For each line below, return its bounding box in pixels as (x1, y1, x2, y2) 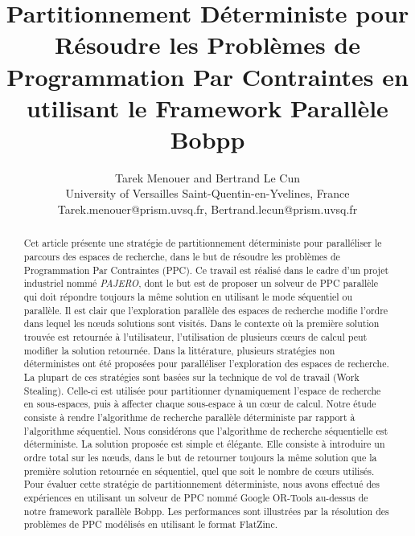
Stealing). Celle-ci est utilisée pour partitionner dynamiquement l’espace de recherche (23, 383, 381, 397)
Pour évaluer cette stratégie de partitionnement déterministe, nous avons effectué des (23, 477, 380, 491)
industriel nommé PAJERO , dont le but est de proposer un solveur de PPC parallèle (23, 276, 379, 290)
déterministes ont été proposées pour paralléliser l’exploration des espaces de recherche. (23, 357, 389, 370)
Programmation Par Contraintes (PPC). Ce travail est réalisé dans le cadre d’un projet (23, 263, 389, 276)
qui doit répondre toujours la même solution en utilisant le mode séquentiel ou (23, 290, 353, 304)
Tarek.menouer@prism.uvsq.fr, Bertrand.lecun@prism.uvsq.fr (57, 201, 358, 218)
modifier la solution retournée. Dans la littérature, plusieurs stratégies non (23, 343, 335, 357)
